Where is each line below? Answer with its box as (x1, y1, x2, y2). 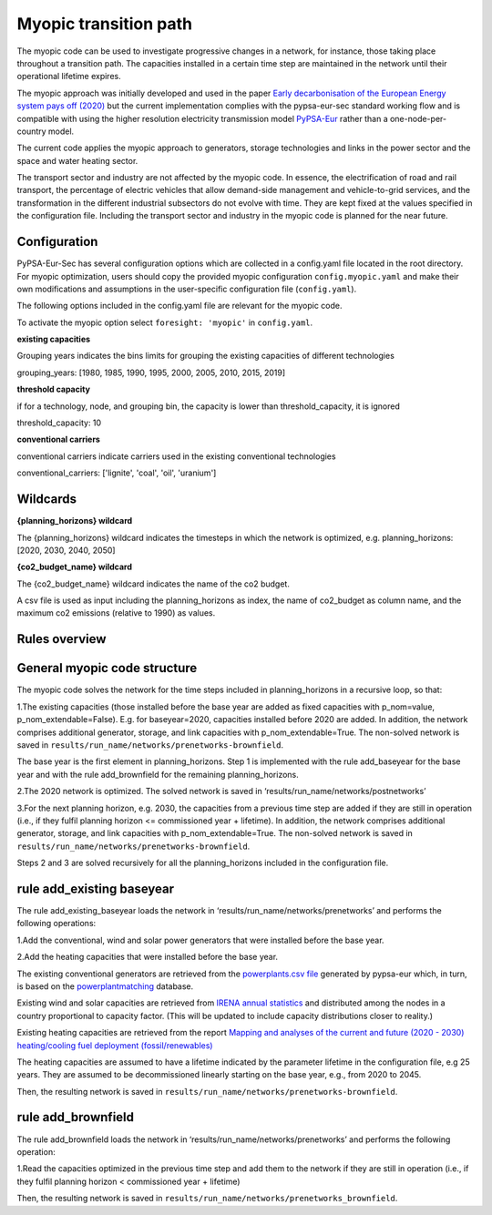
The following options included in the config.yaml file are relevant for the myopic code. (16, 301, 343, 311)
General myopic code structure (16, 660, 198, 676)
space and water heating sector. (16, 155, 138, 166)
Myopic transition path (16, 14, 193, 34)
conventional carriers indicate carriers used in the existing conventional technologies (16, 451, 336, 462)
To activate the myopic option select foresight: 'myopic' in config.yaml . (16, 317, 313, 328)
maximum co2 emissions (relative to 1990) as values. (16, 607, 216, 618)
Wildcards (16, 492, 77, 507)
